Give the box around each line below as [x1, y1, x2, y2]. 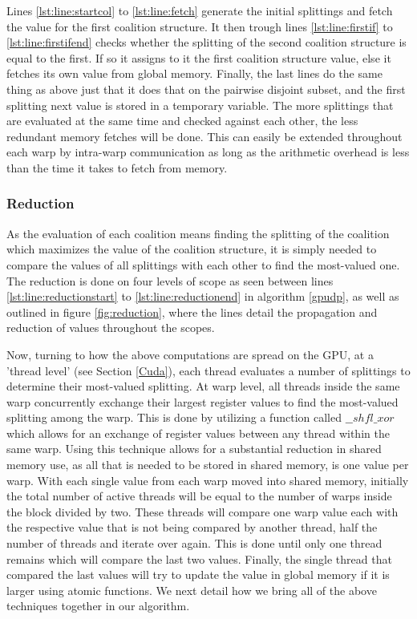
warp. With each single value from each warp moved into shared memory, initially [6, 471, 409, 488]
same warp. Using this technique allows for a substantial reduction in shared [6, 440, 382, 457]
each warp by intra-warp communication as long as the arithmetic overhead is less [6, 144, 410, 160]
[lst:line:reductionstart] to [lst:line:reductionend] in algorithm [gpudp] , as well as [6, 288, 399, 305]
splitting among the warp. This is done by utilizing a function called [6, 409, 342, 426]
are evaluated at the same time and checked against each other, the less [6, 112, 358, 129]
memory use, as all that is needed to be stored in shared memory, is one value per [6, 456, 409, 473]
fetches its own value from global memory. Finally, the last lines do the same [6, 65, 383, 82]
